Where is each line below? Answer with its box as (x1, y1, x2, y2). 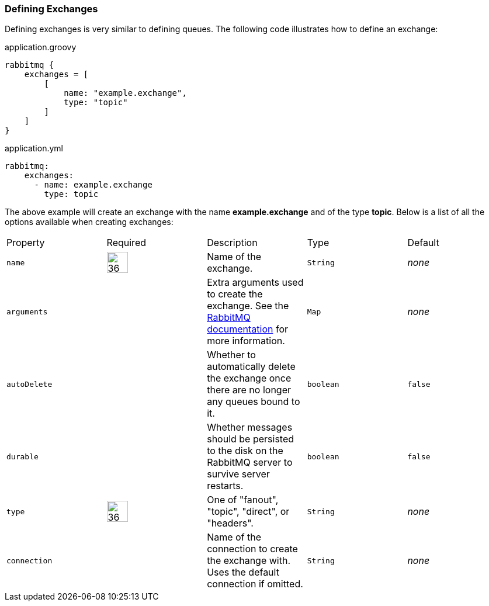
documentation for (207, 323, 289, 335)
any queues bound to (207, 396, 300, 408)
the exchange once (207, 372, 292, 385)
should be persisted (207, 433, 294, 445)
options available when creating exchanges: (5, 217, 174, 227)
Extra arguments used (207, 276, 304, 289)
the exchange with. (207, 555, 291, 567)
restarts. (207, 480, 244, 492)
